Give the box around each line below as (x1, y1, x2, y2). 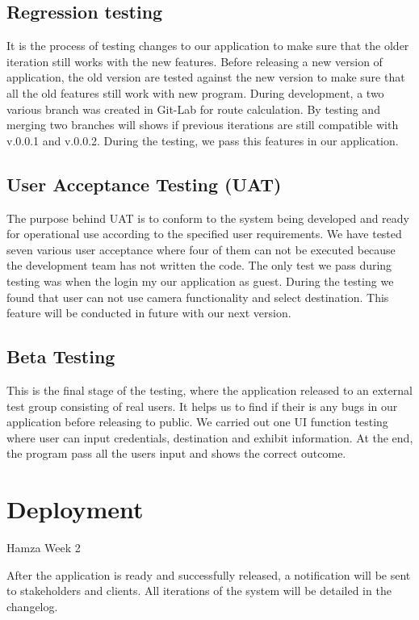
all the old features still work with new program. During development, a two (6, 84, 384, 101)
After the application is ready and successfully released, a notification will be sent (6, 566, 411, 583)
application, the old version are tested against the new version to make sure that (6, 69, 405, 86)
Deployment (6, 492, 144, 526)
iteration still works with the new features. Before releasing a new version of (6, 52, 383, 69)
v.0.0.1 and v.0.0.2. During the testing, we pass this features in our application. (6, 132, 399, 149)
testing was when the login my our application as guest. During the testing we (6, 272, 394, 289)
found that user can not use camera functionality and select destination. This (6, 288, 389, 305)
